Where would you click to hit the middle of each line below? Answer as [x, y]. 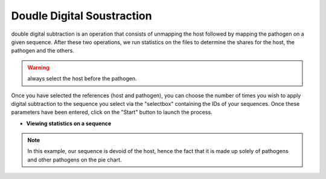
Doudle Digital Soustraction [81, 16]
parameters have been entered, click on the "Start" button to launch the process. [112, 112]
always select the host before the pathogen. [82, 79]
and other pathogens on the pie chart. [75, 160]
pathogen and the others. [43, 51]
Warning [38, 67]
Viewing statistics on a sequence [69, 123]
